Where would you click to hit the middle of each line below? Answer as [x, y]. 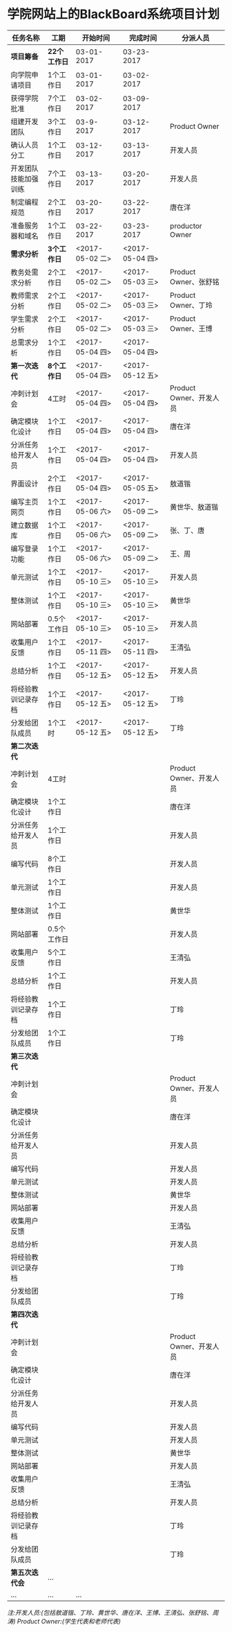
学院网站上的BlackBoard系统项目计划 [113, 14]
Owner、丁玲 [191, 305]
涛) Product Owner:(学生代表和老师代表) [64, 1621]
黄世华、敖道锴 [194, 507]
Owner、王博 [191, 328]
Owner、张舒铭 [195, 281]
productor [186, 226]
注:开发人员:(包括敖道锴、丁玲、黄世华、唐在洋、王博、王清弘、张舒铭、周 [113, 1613]
